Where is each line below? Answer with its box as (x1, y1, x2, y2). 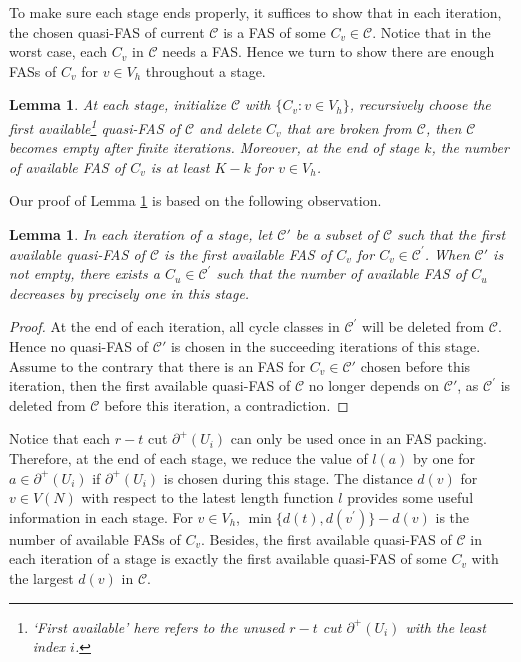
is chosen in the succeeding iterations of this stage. (170, 335, 481, 356)
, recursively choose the (349, 94, 491, 115)
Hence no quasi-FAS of (9, 335, 149, 356)
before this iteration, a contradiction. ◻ (104, 394, 349, 415)
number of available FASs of (9, 528, 181, 549)
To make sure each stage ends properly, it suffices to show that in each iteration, (9, 2, 502, 22)
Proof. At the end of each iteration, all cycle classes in (9, 316, 340, 337)
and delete (199, 117, 262, 138)
